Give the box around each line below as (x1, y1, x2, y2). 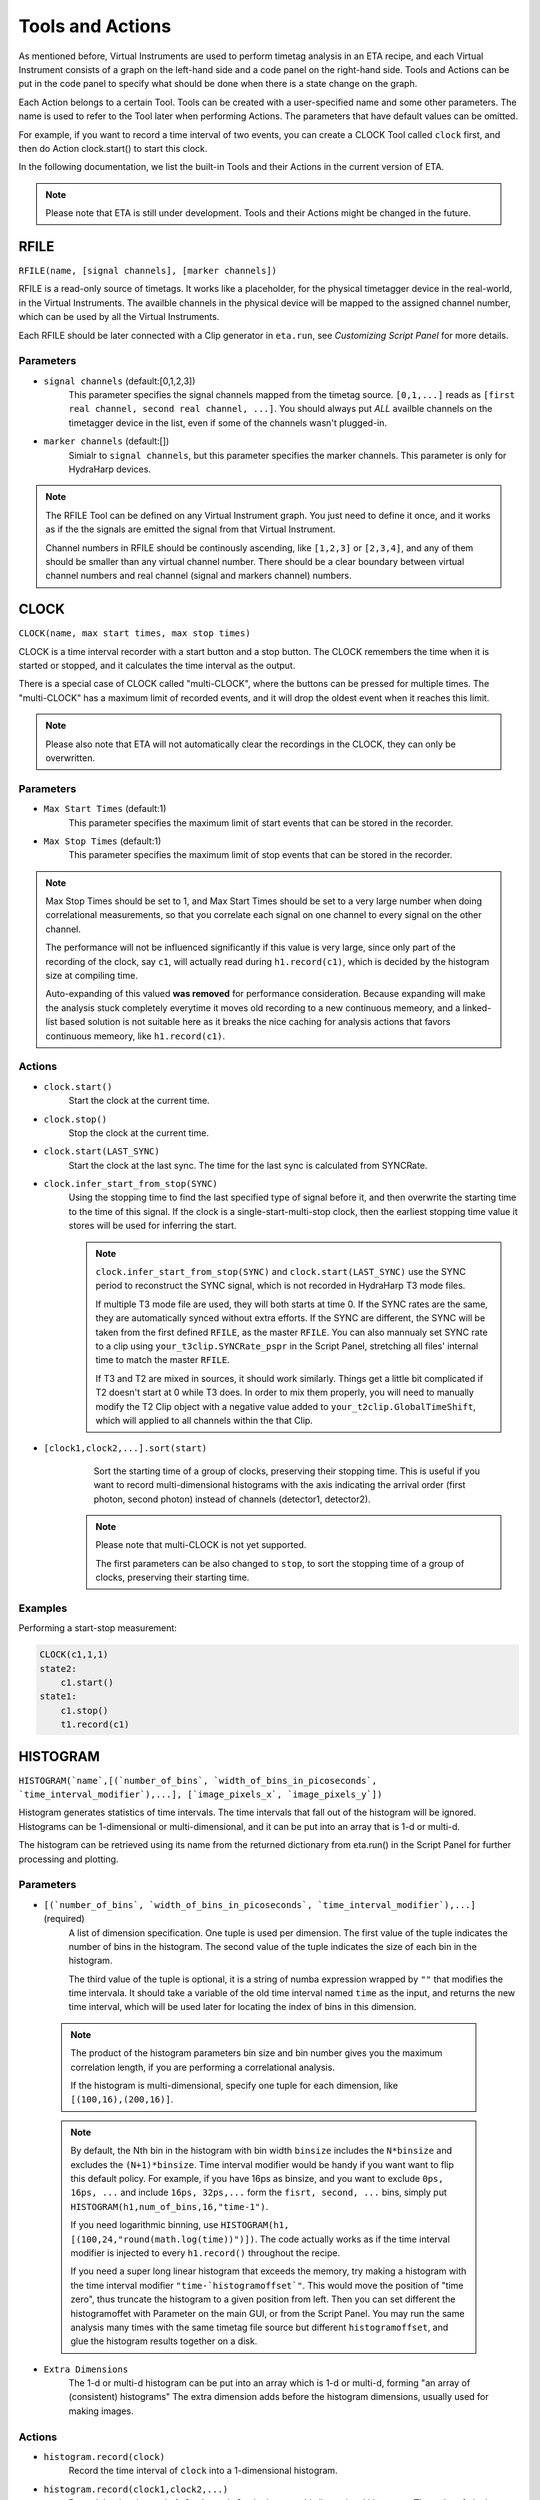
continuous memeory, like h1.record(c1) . (45, 1030, 226, 1042)
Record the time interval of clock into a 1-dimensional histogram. (68, 2465, 339, 2477)
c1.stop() (60, 1705, 109, 1716)
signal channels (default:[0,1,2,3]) (43, 375, 196, 387)
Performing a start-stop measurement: (18, 1622, 177, 1634)
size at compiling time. (45, 970, 139, 982)
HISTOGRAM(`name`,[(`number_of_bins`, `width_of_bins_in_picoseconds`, (18, 1775, 378, 1786)
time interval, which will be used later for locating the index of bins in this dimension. (68, 2001, 417, 2013)
